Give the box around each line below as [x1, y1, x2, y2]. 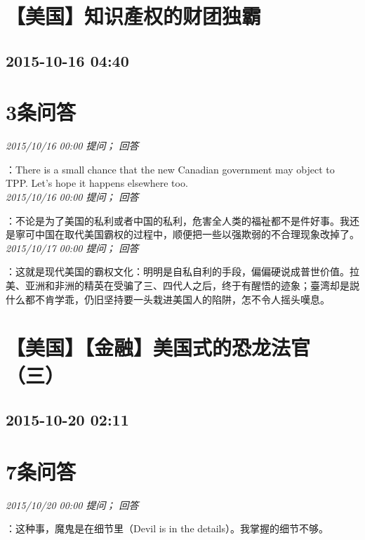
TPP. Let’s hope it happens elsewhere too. [6, 176, 188, 190]
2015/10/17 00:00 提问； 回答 [6, 240, 139, 255]
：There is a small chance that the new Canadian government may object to [6, 162, 335, 176]
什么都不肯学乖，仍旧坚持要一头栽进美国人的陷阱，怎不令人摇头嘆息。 [6, 291, 330, 306]
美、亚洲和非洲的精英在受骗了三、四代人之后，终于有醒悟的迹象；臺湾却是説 [6, 278, 359, 293]
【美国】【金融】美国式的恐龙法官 [6, 333, 311, 362]
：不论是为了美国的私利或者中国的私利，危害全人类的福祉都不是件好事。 [6, 213, 340, 228]
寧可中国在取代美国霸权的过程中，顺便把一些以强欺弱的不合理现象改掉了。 [15, 227, 359, 242]
